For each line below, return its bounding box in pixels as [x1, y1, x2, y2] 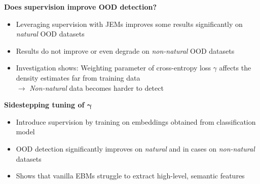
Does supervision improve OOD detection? [4, 2, 157, 12]
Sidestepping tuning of [4, 99, 85, 110]
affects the [219, 62, 251, 73]
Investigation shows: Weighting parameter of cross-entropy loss [16, 62, 211, 73]
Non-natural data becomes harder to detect [29, 82, 164, 93]
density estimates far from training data [16, 72, 140, 83]
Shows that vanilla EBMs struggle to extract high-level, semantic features [16, 170, 245, 181]
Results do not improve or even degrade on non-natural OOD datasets [16, 45, 235, 56]
